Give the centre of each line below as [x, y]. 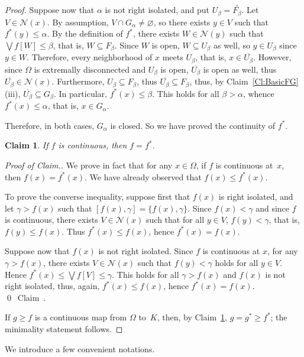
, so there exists [182, 22]
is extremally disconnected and [90, 69]
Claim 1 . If [27, 145]
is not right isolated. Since [146, 251]
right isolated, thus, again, [52, 286]
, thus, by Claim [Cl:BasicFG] [244, 81]
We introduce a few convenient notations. [80, 348]
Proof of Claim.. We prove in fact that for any [89, 165]
